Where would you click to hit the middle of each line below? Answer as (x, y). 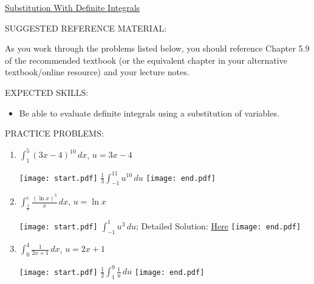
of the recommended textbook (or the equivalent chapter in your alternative (146, 60)
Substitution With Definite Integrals (73, 7)
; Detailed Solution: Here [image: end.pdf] (218, 225)
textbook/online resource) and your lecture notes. (97, 72)
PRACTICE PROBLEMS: (54, 133)
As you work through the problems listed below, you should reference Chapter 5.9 (157, 48)
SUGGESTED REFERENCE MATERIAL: (86, 28)
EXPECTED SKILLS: (47, 92)
